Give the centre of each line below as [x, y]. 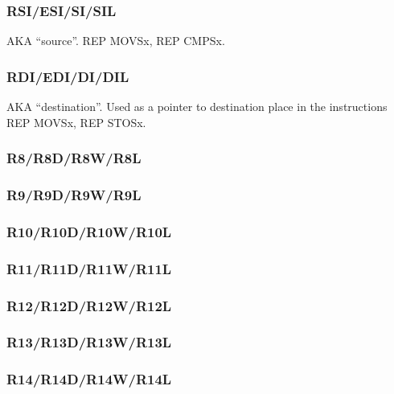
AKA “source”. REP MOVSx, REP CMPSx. [116, 41]
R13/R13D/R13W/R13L [89, 342]
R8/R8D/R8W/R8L [74, 158]
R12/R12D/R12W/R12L [89, 305]
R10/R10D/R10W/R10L [89, 231]
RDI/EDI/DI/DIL [68, 76]
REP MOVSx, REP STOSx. [76, 122]
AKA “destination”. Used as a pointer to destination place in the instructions [197, 107]
